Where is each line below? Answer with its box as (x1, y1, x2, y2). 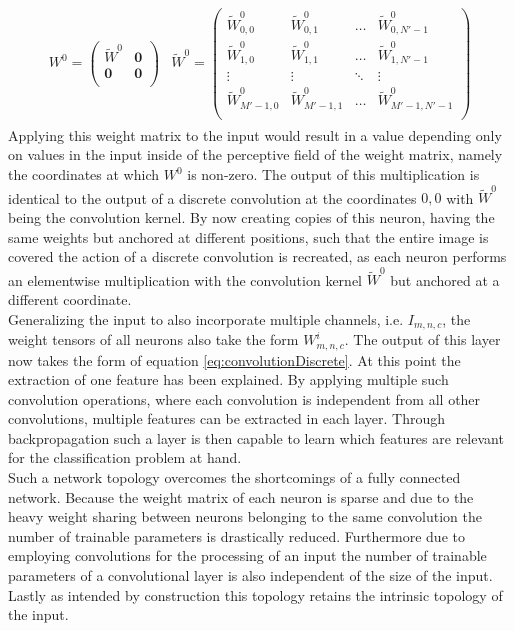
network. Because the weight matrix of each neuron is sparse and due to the (8, 486, 474, 507)
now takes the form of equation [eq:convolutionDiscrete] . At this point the (8, 349, 461, 370)
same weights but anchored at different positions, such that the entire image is (8, 226, 489, 247)
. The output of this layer (344, 329, 501, 350)
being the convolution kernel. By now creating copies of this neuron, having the (8, 206, 495, 227)
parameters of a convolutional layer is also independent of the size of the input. (8, 565, 493, 586)
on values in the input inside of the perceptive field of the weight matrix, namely (8, 144, 503, 165)
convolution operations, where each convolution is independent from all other (8, 388, 481, 409)
